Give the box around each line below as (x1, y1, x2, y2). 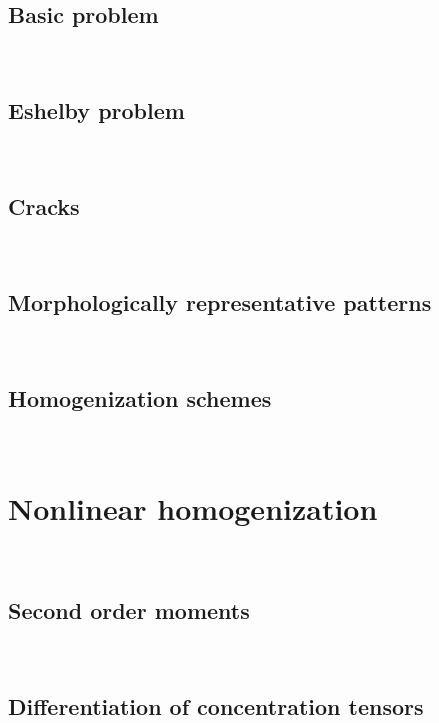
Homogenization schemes (8, 382, 272, 413)
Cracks (8, 190, 80, 221)
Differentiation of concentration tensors (8, 690, 424, 721)
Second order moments (8, 595, 250, 626)
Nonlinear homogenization (8, 488, 378, 529)
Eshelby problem (8, 95, 185, 126)
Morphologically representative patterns (8, 286, 432, 317)
